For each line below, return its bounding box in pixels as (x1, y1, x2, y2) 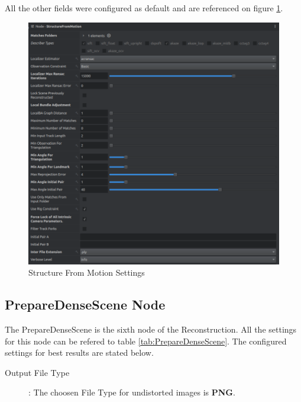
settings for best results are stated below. (5, 346, 154, 359)
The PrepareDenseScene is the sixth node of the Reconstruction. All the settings (5, 323, 297, 335)
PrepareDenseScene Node (5, 295, 166, 314)
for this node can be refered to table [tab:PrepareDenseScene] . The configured (5, 334, 287, 347)
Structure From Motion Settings (28, 266, 145, 279)
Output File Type (5, 366, 70, 378)
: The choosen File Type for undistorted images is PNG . (28, 386, 235, 398)
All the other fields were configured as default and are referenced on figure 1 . (5, 2, 283, 14)
